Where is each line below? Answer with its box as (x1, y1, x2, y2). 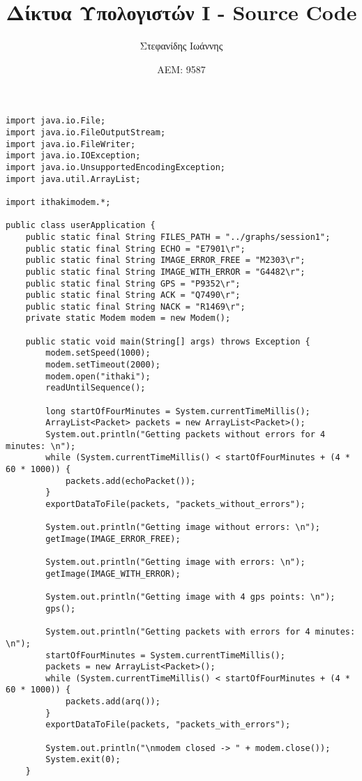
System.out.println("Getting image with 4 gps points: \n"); (45, 592, 335, 602)
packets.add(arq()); (65, 697, 160, 707)
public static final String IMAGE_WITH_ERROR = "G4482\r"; (25, 266, 306, 277)
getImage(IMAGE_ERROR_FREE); (45, 533, 181, 544)
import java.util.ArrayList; (6, 174, 141, 184)
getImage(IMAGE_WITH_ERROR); (45, 568, 181, 579)
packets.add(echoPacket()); (65, 476, 196, 486)
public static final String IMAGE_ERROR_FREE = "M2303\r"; (25, 255, 306, 266)
